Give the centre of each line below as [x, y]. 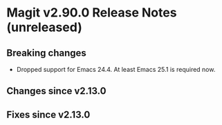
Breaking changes [47, 53]
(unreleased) [44, 27]
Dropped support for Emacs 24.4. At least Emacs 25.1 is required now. [116, 69]
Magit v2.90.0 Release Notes [92, 13]
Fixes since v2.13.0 [48, 114]
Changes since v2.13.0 [56, 91]
